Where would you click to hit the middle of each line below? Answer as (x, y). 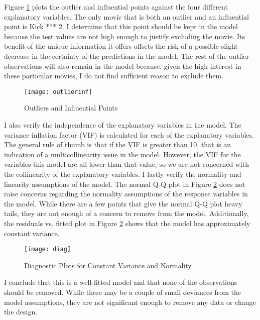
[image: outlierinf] (58, 92)
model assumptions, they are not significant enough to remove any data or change (130, 302)
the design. (21, 312)
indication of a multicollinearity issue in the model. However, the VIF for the (122, 154)
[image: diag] (48, 249)
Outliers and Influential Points (71, 108)
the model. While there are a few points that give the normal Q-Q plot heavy (123, 203)
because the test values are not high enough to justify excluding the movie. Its (124, 36)
